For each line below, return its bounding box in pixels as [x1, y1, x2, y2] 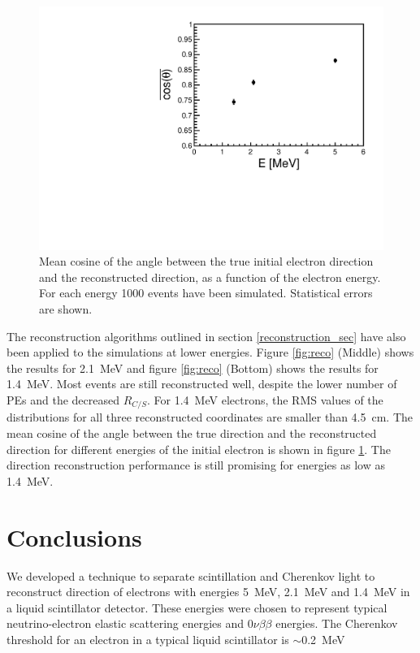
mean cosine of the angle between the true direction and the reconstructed [6, 425, 377, 442]
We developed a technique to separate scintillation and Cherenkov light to [6, 567, 375, 584]
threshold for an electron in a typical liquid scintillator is [6, 630, 289, 647]
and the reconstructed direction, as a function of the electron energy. [39, 268, 381, 285]
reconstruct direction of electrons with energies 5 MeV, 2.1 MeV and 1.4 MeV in [6, 583, 410, 600]
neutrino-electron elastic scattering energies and [6, 615, 245, 632]
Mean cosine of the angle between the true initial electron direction [39, 253, 374, 270]
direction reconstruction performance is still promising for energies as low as [6, 456, 385, 474]
